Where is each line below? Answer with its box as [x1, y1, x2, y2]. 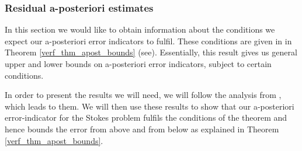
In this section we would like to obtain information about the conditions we [5, 23, 275, 36]
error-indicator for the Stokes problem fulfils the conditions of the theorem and [5, 111, 287, 124]
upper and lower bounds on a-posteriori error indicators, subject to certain [5, 58, 272, 69]
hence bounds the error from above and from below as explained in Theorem [5, 122, 279, 135]
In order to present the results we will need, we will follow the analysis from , [5, 89, 282, 101]
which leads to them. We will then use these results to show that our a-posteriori [5, 100, 294, 112]
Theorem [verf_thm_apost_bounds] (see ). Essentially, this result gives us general [5, 46, 297, 58]
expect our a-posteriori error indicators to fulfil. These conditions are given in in [5, 34, 292, 47]
